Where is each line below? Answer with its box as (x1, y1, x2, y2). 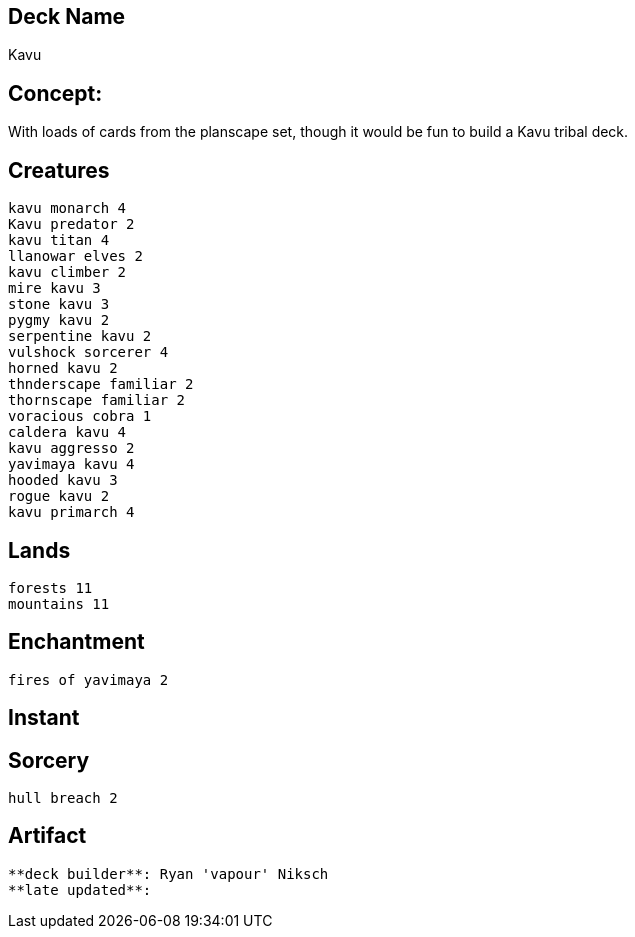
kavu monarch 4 (8, 200, 127, 217)
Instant (8, 705, 80, 731)
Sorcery (8, 747, 90, 773)
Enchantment (8, 629, 145, 655)
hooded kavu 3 (8, 472, 118, 489)
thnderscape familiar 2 (8, 376, 194, 393)
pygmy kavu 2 (8, 312, 110, 329)
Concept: (8, 80, 103, 106)
